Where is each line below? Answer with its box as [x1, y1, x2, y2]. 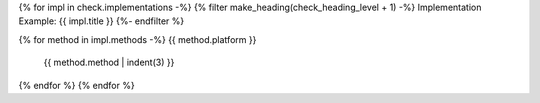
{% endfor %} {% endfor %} [18, 79, 135, 91]
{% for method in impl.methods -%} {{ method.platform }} [18, 33, 257, 45]
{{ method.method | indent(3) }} [43, 56, 175, 69]
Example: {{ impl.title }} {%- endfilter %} [18, 15, 185, 27]
